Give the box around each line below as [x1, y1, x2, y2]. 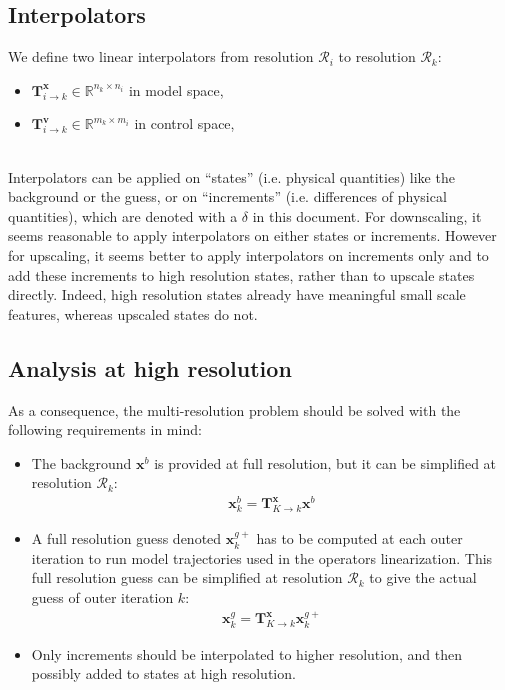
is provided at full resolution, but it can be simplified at [154, 452, 497, 473]
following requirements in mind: [8, 419, 202, 440]
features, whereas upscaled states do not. [8, 303, 258, 324]
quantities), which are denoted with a [8, 205, 238, 226]
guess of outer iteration [31, 586, 174, 607]
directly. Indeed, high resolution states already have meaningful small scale [8, 284, 466, 305]
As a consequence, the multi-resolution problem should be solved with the [8, 399, 461, 420]
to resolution [338, 46, 416, 67]
